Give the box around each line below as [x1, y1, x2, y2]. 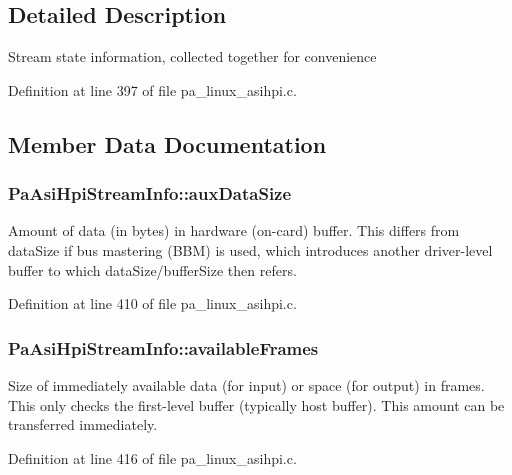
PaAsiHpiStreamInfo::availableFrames [8, 335, 319, 360]
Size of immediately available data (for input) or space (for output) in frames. [8, 374, 485, 395]
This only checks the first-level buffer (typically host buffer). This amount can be [8, 394, 505, 415]
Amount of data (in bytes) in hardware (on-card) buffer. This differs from [8, 220, 460, 241]
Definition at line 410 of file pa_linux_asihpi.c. [8, 293, 297, 314]
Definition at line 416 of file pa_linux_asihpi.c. [8, 447, 297, 468]
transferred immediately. [8, 414, 158, 435]
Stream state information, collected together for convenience [8, 46, 377, 67]
